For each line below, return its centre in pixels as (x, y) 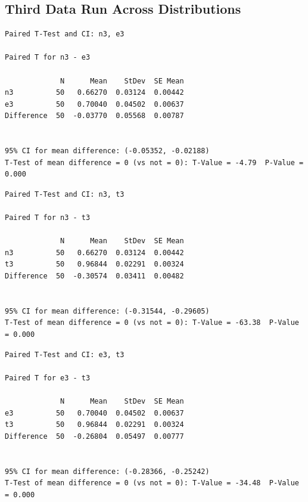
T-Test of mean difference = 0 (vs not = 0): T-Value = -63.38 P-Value (152, 323)
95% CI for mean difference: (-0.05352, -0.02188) (107, 151)
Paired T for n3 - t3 (48, 218)
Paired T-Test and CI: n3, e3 (65, 34)
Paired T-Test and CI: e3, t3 (65, 354)
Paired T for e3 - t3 (48, 378)
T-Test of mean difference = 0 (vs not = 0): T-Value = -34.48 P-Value (152, 483)
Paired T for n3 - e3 (48, 58)
